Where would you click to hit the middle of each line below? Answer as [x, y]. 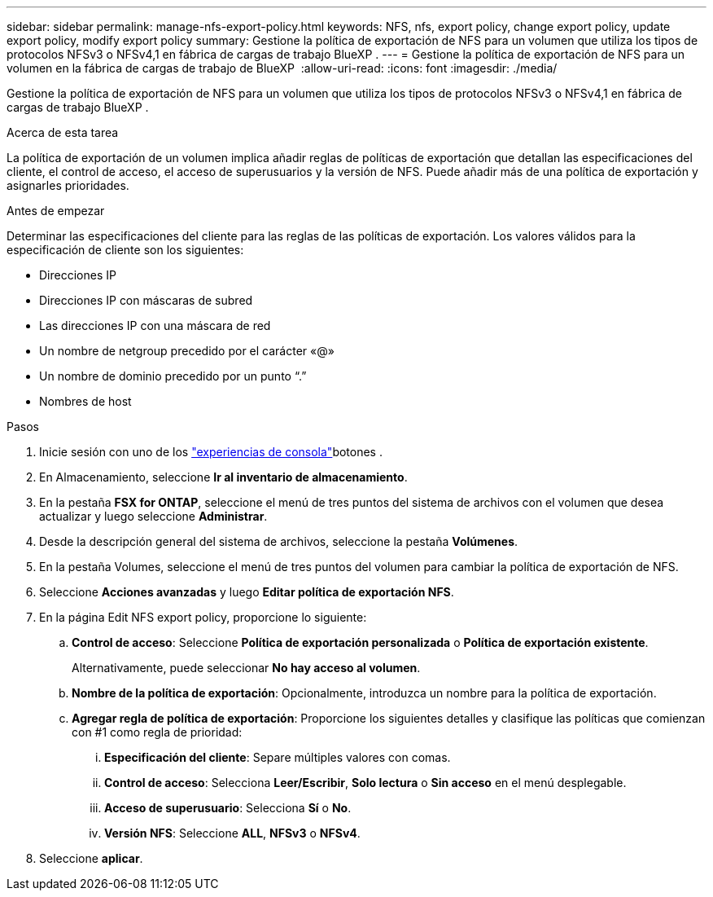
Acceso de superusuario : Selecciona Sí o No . [228, 808]
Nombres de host [85, 401]
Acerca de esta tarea [63, 132]
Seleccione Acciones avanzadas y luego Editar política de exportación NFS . [247, 592]
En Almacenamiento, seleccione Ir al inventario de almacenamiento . [223, 477]
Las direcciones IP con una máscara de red [155, 325]
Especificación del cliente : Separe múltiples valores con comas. [278, 757]
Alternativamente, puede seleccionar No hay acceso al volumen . [246, 668]
